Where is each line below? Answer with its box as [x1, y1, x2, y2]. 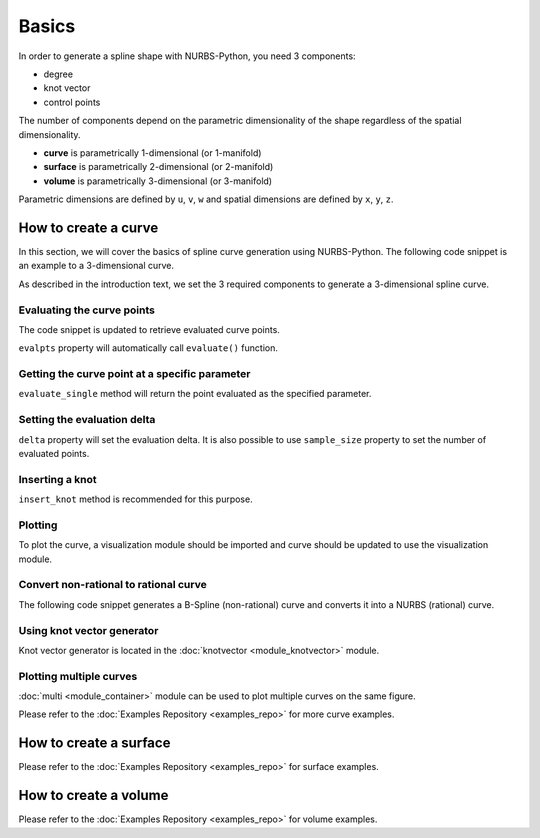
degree [43, 68, 74, 80]
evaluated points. [18, 447, 90, 459]
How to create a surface [18, 735, 171, 752]
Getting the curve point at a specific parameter [18, 367, 251, 381]
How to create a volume [18, 787, 169, 804]
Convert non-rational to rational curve [18, 578, 207, 592]
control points [43, 96, 101, 108]
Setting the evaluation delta [18, 413, 156, 427]
